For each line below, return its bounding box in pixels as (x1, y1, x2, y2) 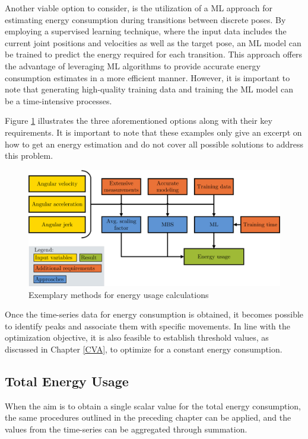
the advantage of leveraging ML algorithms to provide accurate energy (5, 59, 261, 72)
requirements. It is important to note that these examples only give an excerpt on (5, 126, 302, 138)
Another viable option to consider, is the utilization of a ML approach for (5, 2, 272, 14)
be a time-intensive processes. (5, 94, 112, 107)
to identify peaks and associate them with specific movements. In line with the (5, 319, 291, 332)
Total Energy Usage (5, 371, 129, 390)
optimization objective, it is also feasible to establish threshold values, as (5, 331, 269, 344)
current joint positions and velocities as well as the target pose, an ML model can (5, 36, 301, 49)
